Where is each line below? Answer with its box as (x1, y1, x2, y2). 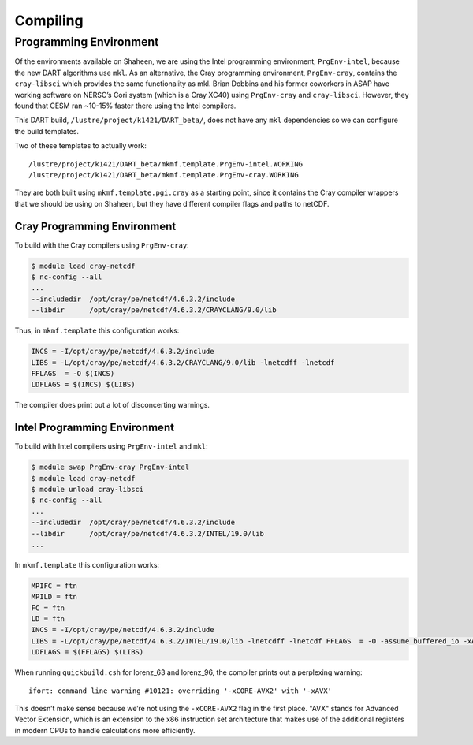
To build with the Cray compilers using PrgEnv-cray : (14, 240, 189, 250)
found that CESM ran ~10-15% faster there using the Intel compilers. (14, 101, 236, 110)
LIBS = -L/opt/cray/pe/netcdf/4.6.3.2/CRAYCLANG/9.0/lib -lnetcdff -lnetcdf (31, 358, 335, 367)
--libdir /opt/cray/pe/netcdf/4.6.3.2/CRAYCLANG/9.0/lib (31, 306, 277, 315)
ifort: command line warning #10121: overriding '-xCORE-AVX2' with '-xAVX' (28, 686, 333, 695)
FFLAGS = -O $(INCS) (31, 369, 115, 378)
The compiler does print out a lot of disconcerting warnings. (14, 400, 210, 410)
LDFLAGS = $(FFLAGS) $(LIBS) (31, 647, 144, 657)
